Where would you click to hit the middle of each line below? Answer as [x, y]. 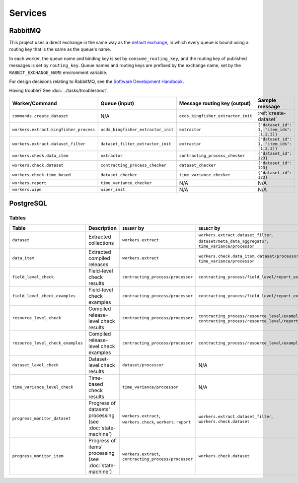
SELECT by [209, 228]
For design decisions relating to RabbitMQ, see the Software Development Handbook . [97, 81]
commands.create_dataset [40, 116]
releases [99, 264]
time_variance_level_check [43, 387]
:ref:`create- [272, 113]
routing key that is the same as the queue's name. [60, 49]
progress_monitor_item [38, 456]
